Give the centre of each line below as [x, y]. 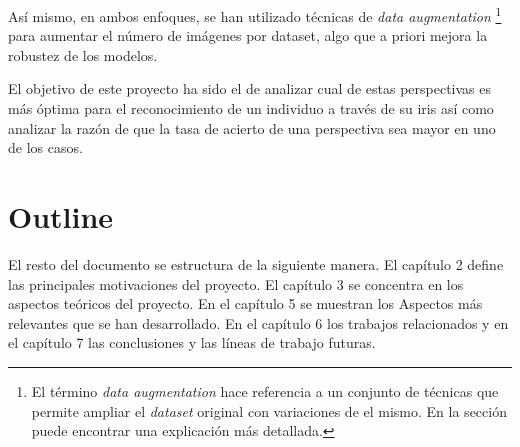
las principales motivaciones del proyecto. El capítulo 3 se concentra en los [236, 283]
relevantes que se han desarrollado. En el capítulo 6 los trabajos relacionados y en [258, 322]
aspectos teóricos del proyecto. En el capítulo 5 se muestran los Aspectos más [245, 303]
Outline [61, 216]
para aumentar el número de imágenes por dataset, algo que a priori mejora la [248, 35]
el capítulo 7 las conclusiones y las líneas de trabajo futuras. [192, 342]
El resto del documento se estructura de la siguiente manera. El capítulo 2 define [256, 263]
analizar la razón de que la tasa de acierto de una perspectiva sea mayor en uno [252, 127]
